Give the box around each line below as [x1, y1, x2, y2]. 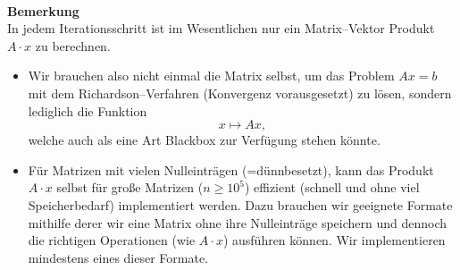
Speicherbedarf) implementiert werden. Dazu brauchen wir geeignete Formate [28, 195, 453, 214]
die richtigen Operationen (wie [28, 231, 196, 249]
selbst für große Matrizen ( [56, 178, 204, 197]
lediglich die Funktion [28, 101, 147, 120]
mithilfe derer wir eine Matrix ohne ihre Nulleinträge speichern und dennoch [28, 213, 447, 232]
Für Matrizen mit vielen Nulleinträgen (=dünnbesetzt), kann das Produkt [28, 160, 434, 179]
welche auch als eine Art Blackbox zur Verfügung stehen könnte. [28, 131, 381, 149]
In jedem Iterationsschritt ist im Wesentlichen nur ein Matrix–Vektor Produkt [7, 19, 435, 38]
